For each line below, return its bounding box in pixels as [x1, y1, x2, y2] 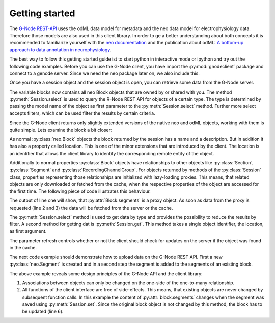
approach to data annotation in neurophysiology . [9, 46, 112, 53]
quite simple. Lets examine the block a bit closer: [9, 127, 112, 133]
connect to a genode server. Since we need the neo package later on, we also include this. [9, 70, 200, 76]
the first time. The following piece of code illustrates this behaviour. [9, 188, 151, 194]
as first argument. [9, 228, 47, 234]
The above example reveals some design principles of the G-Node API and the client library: [9, 270, 203, 277]
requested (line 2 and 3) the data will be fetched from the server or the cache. [9, 204, 173, 211]
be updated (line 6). [22, 308, 64, 314]
